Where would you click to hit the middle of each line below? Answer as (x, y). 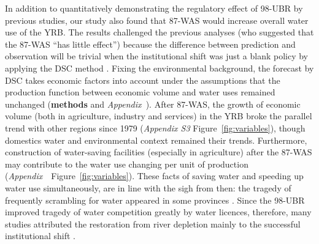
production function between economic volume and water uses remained (140, 92)
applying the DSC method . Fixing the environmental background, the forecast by (159, 68)
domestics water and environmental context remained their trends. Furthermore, (156, 140)
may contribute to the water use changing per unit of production (127, 164)
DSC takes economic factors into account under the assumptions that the (143, 80)
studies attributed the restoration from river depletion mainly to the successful (153, 224)
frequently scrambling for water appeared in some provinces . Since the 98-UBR (155, 200)
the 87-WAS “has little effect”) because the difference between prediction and (150, 44)
